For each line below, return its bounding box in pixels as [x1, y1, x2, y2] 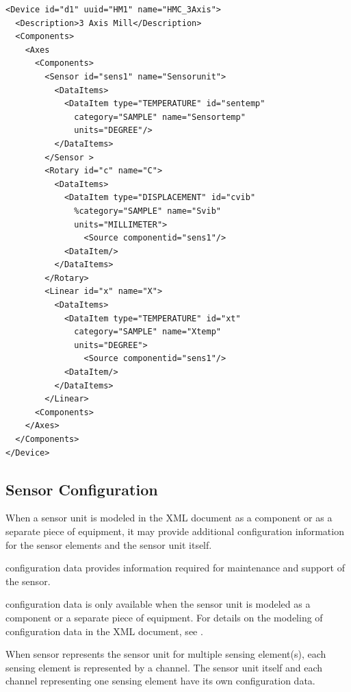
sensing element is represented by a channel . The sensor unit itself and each [5, 660, 323, 674]
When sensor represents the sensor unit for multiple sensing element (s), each [5, 647, 326, 661]
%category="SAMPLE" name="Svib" [74, 206, 221, 216]
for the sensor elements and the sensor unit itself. [5, 537, 212, 552]
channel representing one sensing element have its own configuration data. [5, 674, 315, 688]
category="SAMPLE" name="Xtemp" [74, 327, 221, 337]
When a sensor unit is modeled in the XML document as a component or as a [5, 510, 333, 525]
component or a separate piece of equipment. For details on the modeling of [5, 610, 323, 624]
